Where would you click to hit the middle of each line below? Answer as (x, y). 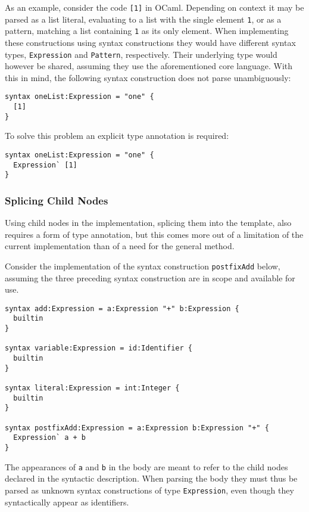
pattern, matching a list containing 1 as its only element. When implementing (147, 31)
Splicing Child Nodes (57, 200)
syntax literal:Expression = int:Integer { (92, 388)
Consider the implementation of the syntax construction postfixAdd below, (143, 266)
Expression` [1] (45, 165)
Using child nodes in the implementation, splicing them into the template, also (148, 223)
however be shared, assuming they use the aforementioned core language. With (149, 66)
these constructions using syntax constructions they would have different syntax (150, 42)
